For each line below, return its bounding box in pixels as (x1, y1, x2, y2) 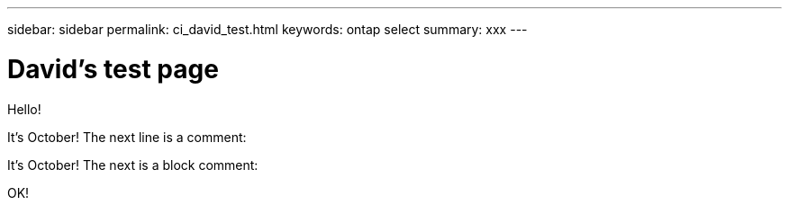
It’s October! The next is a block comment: (7, 156, 258, 173)
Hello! (7, 101, 41, 117)
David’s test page (7, 53, 219, 85)
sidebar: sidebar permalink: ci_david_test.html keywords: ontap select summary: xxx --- (7, 22, 528, 37)
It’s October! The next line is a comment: (7, 129, 247, 145)
